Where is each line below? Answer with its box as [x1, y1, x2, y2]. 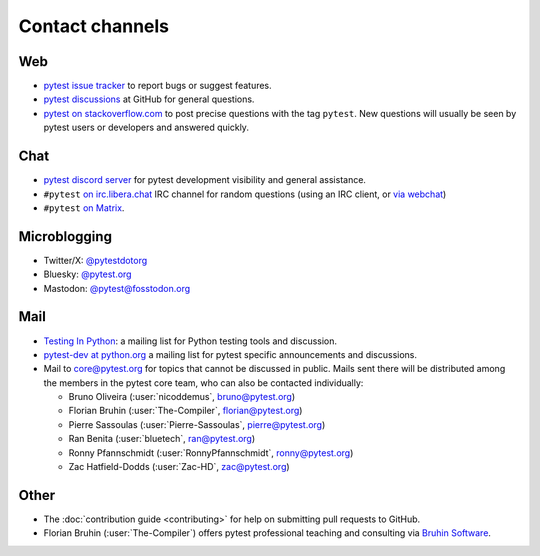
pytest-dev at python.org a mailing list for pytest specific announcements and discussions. [43, 348, 418, 360]
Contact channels [18, 15, 170, 37]
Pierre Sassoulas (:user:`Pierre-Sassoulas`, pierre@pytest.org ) [68, 418, 326, 430]
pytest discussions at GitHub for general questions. [43, 93, 255, 105]
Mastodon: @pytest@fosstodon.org [43, 282, 191, 294]
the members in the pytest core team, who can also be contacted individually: [43, 376, 364, 389]
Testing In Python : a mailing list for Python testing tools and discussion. [43, 335, 338, 347]
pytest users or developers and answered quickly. [43, 121, 250, 134]
